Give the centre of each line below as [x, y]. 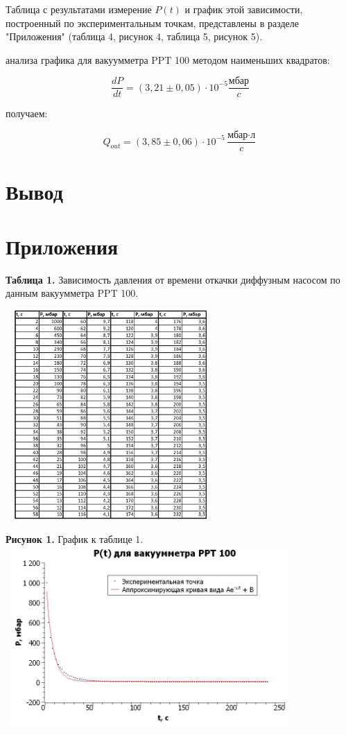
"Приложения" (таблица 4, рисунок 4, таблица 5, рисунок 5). [134, 36]
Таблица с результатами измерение [79, 9]
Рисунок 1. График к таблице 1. [75, 538]
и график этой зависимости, [244, 9]
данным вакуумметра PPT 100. [72, 293]
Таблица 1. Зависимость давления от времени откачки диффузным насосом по [173, 279]
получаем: [27, 113]
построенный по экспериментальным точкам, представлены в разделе [152, 23]
